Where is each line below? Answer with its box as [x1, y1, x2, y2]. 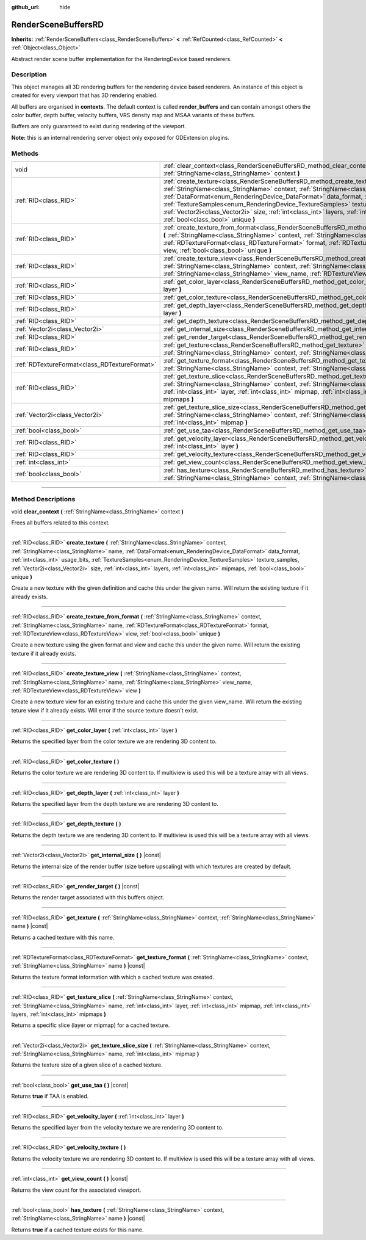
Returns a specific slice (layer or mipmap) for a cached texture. [11, 1021, 170, 1029]
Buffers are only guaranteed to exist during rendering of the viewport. [11, 123, 186, 130]
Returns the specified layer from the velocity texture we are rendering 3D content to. [11, 1124, 224, 1131]
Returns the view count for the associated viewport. [11, 1186, 142, 1194]
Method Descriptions [11, 495, 76, 504]
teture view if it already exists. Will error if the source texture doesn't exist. [11, 706, 199, 714]
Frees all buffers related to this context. [11, 519, 110, 526]
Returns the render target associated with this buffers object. [11, 894, 165, 901]
